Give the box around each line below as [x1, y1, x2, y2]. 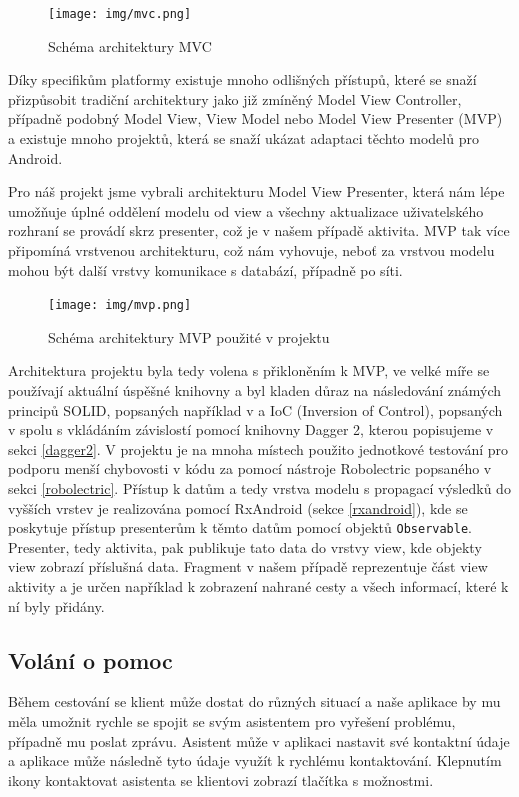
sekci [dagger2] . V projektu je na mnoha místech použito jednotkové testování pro [8, 438, 509, 459]
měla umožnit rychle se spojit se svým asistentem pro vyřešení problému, [8, 711, 456, 732]
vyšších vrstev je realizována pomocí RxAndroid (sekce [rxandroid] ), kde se [8, 497, 468, 518]
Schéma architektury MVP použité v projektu [48, 326, 330, 347]
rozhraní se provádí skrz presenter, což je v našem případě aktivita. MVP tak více [8, 220, 510, 241]
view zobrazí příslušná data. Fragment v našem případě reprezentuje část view [8, 556, 488, 577]
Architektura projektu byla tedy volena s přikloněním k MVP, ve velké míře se [8, 360, 490, 381]
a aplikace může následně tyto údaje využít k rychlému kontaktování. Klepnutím [8, 750, 502, 771]
